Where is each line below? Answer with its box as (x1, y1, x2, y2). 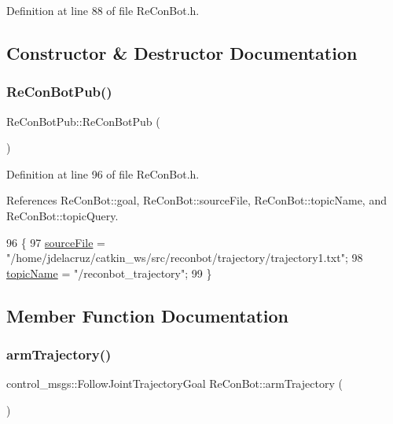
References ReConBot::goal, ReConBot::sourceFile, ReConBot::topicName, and (6, 192, 387, 208)
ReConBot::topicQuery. (6, 207, 119, 223)
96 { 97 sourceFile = (6, 234, 105, 250)
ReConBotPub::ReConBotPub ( (6, 112, 160, 129)
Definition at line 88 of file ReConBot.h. (6, 2, 200, 18)
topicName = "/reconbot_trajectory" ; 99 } (6, 264, 212, 281)
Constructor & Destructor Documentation (6, 40, 358, 65)
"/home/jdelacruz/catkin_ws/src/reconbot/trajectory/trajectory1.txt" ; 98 (6, 249, 363, 266)
